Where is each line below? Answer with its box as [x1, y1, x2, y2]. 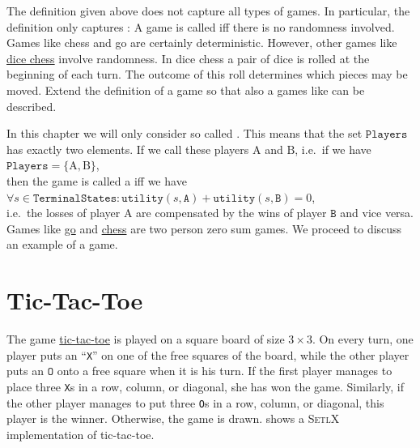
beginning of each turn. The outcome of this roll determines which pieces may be [6, 66, 408, 83]
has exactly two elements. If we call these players [6, 140, 249, 157]
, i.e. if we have [295, 140, 371, 157]
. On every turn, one [312, 331, 414, 348]
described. [6, 97, 57, 114]
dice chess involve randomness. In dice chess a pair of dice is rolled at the [6, 49, 370, 66]
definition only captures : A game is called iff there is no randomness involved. [6, 18, 395, 35]
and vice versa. [340, 204, 414, 221]
